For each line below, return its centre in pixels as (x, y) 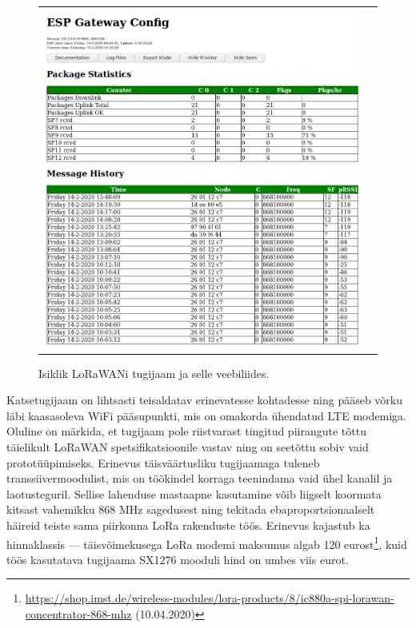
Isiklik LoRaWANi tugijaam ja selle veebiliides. (154, 373)
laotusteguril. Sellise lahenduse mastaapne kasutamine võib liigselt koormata (194, 493)
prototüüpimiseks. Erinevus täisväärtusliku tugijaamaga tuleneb (163, 462)
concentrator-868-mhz (78, 613)
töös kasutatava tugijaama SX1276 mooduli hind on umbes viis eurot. (178, 559)
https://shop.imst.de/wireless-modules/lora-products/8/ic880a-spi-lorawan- (210, 598)
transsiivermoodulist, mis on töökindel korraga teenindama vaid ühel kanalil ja (200, 478)
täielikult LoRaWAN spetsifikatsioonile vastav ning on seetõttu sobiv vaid (188, 446)
